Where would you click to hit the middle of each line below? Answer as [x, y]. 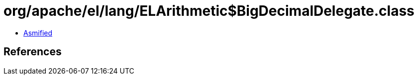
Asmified [38, 33]
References [33, 52]
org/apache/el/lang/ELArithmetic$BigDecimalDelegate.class [209, 11]
